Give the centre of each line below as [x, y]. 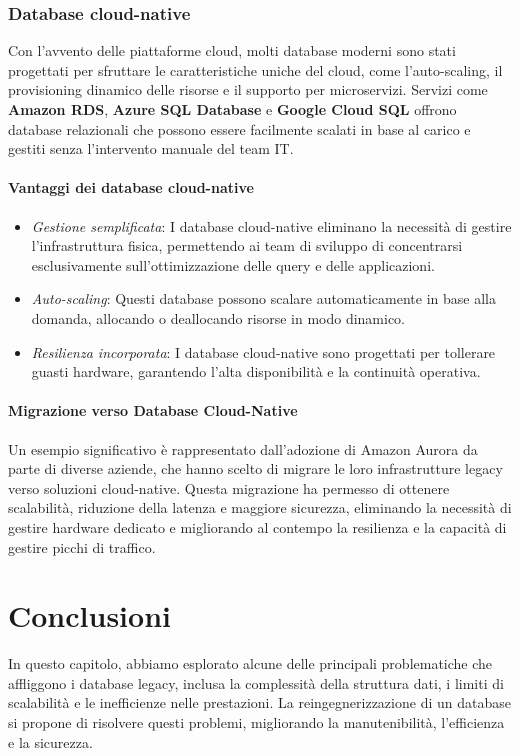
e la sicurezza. [50, 741]
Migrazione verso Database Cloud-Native [153, 410]
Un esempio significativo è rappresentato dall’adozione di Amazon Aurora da [243, 448]
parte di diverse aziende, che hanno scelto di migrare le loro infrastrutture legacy [255, 468]
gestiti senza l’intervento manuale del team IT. [151, 148]
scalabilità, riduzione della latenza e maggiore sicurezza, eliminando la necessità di [260, 507]
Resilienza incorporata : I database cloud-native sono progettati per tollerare [263, 351]
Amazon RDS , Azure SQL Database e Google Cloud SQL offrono [232, 109]
